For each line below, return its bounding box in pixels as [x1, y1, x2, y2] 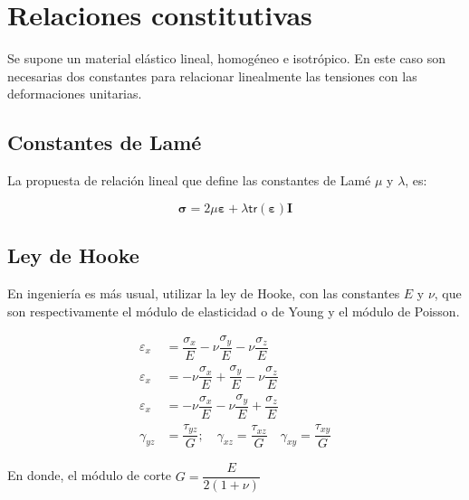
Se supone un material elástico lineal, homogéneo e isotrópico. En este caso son [7, 49, 446, 68]
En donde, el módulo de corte [7, 466, 172, 485]
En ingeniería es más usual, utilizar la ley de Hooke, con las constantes [7, 283, 400, 302]
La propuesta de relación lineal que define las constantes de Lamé [7, 171, 371, 190]
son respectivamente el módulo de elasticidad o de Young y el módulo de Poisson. [7, 301, 460, 320]
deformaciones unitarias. [7, 84, 142, 103]
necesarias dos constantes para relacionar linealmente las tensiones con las [7, 66, 417, 85]
